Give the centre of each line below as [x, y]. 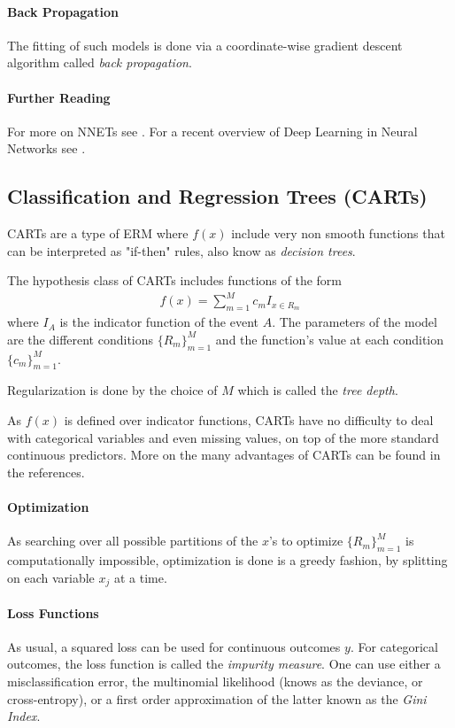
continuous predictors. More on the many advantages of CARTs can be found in [224, 455]
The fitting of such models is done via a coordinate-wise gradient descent [205, 45]
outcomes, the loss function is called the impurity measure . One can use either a [224, 664]
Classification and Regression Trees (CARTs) [217, 196]
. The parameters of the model [355, 322]
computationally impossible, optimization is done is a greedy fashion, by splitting [227, 560]
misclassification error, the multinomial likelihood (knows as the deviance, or [215, 682]
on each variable [51, 577]
